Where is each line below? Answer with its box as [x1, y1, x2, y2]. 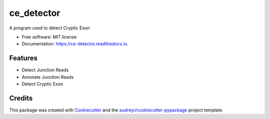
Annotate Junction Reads [21, 74, 74, 80]
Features [9, 54, 37, 62]
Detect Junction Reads [21, 67, 69, 73]
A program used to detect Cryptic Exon [9, 25, 90, 31]
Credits [9, 94, 33, 102]
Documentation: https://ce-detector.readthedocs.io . [21, 41, 128, 47]
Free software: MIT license [21, 34, 77, 40]
